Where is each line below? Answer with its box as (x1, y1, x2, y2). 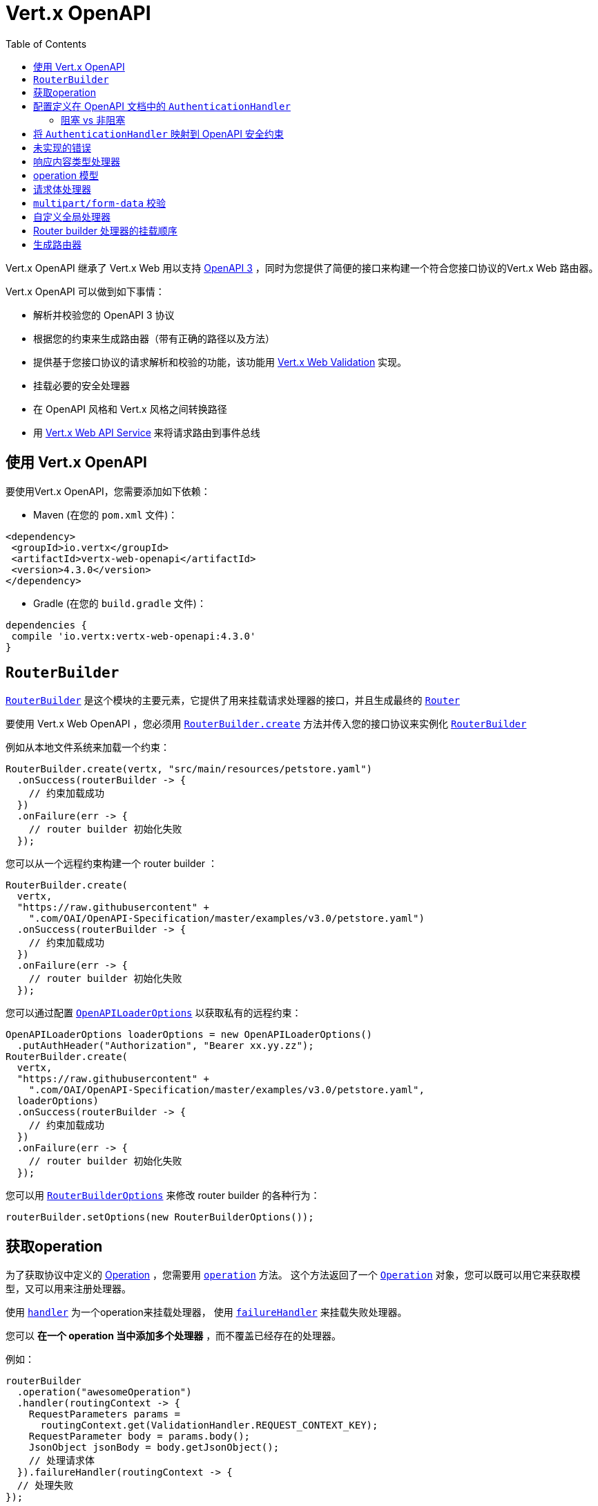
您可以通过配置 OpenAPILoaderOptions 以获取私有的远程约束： (6, 1007, 302, 1019)
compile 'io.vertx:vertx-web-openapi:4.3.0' (11, 630, 256, 642)
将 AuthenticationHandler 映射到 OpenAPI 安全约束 (33, 127, 284, 140)
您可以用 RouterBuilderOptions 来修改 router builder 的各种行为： (6, 1189, 320, 1202)
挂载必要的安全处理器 (33, 379, 130, 391)
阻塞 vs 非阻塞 (61, 113, 126, 126)
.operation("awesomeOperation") (17, 1386, 192, 1398)
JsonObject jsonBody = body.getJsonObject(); (28, 1442, 280, 1453)
